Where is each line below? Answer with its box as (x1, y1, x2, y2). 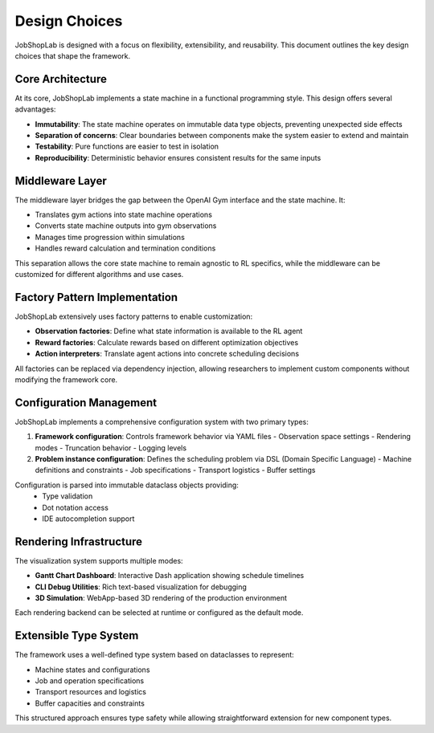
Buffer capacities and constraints (35, 698, 145, 708)
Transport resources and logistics (35, 687, 146, 697)
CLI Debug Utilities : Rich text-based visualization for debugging (35, 582, 247, 592)
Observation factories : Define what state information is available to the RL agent (35, 326, 303, 336)
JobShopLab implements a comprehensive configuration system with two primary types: (14, 417, 309, 426)
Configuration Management (14, 396, 158, 409)
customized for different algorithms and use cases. (14, 270, 184, 279)
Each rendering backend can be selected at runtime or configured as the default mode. (14, 608, 304, 617)
